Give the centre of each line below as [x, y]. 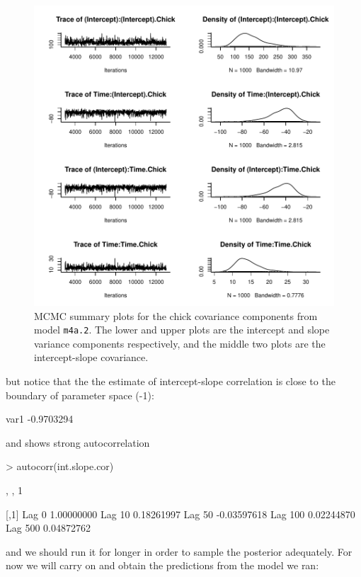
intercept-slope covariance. [91, 357]
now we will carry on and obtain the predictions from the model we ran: [162, 565]
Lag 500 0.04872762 [48, 528]
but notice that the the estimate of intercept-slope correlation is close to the [171, 381]
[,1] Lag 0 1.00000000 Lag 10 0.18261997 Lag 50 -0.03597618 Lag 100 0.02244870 [180, 514]
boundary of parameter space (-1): [80, 395]
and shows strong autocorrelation [78, 442]
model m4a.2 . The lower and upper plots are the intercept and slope [182, 330]
